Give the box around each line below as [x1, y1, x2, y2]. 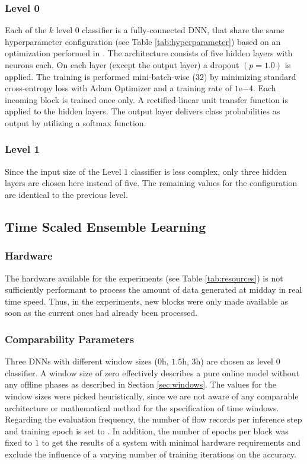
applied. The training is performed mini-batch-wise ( [5, 70, 196, 82]
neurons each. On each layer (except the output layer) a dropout [5, 59, 239, 71]
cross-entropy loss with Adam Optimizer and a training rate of [5, 82, 232, 94]
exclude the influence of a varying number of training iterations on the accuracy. [5, 447, 296, 460]
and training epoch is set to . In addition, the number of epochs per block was [5, 424, 289, 437]
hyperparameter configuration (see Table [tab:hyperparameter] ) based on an [5, 35, 281, 47]
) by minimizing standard [203, 70, 296, 82]
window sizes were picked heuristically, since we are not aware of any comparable [5, 389, 299, 402]
